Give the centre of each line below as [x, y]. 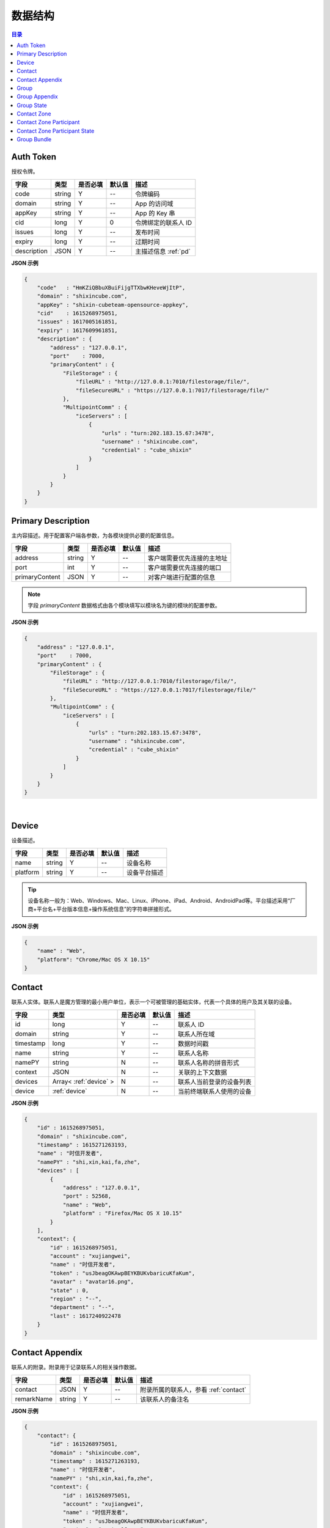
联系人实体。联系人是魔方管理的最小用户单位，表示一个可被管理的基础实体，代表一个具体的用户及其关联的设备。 [153, 1002]
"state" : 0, [69, 1290]
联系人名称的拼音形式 [209, 1062]
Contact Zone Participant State [56, 131]
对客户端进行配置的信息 [182, 577]
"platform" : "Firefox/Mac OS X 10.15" [123, 1214]
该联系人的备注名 [164, 1399]
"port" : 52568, [87, 1196]
